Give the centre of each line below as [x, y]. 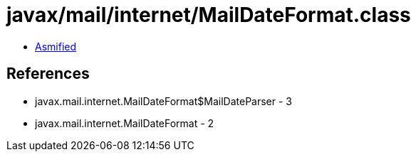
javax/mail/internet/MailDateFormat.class [209, 15]
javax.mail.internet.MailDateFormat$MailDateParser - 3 [163, 101]
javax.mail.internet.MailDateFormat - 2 [125, 123]
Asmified [56, 46]
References [48, 74]
